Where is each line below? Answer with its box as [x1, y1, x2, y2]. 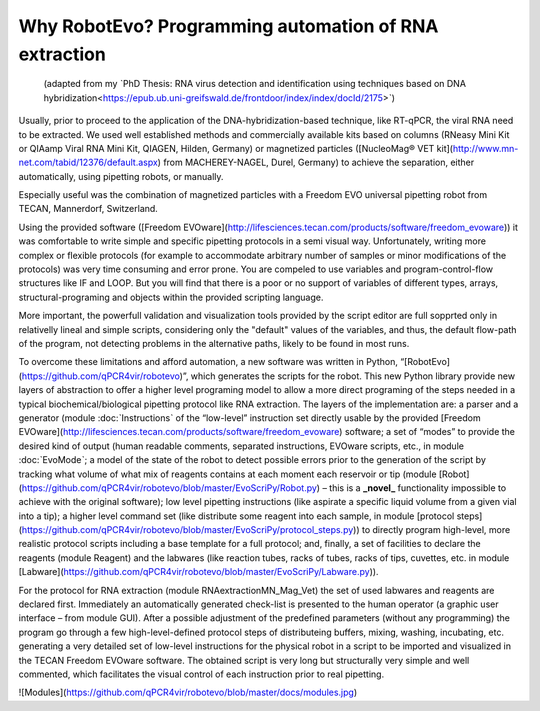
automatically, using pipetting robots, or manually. [18, 170, 224, 182]
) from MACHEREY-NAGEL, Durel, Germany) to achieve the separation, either [157, 156, 475, 169]
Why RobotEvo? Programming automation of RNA [18, 15, 439, 37]
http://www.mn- [452, 142, 519, 154]
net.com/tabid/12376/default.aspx [18, 156, 159, 169]
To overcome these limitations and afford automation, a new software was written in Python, [18, 356, 399, 368]
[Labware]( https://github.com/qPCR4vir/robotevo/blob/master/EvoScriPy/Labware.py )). [18, 566, 379, 578]
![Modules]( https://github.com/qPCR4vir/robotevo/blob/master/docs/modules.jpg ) [18, 686, 358, 699]
